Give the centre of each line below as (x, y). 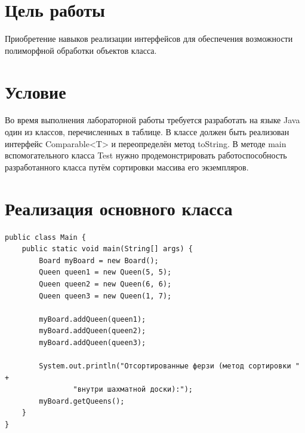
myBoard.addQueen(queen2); (93, 331)
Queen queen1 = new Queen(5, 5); (105, 272)
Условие (36, 91)
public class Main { (46, 237)
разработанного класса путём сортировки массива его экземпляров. (127, 167)
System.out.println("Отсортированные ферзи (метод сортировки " (169, 366)
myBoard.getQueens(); (82, 401)
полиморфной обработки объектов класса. (81, 50)
